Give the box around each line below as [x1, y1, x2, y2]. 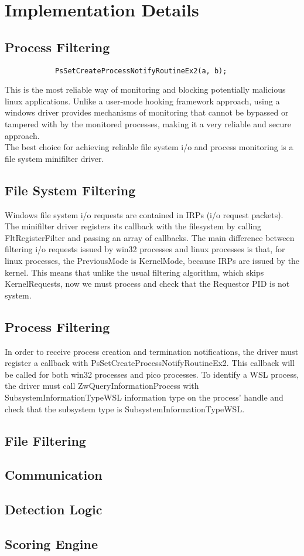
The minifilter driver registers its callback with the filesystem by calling [5, 220, 262, 232]
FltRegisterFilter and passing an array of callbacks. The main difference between [5, 231, 295, 243]
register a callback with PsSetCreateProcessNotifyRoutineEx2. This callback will [5, 357, 295, 369]
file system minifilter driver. [5, 152, 104, 164]
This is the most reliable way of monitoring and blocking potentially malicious [5, 83, 286, 96]
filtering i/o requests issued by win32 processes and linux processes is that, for [5, 243, 285, 255]
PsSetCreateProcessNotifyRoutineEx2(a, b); [54, 66, 227, 75]
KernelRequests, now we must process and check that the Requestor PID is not [5, 277, 290, 290]
